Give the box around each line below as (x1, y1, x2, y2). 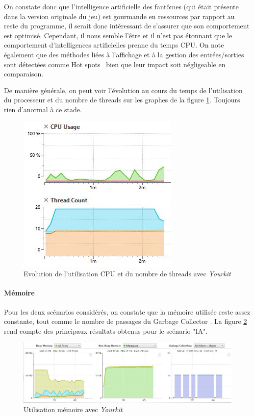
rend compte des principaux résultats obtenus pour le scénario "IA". (4, 325, 208, 336)
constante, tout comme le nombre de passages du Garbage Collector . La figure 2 (4, 316, 247, 326)
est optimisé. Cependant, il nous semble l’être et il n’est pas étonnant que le (4, 30, 232, 40)
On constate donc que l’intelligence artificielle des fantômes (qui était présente (4, 1, 239, 11)
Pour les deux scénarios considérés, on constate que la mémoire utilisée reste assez (4, 306, 251, 317)
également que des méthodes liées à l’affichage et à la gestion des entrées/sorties (4, 49, 244, 59)
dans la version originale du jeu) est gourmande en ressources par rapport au (4, 11, 235, 21)
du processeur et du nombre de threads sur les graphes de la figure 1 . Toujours (4, 95, 240, 105)
